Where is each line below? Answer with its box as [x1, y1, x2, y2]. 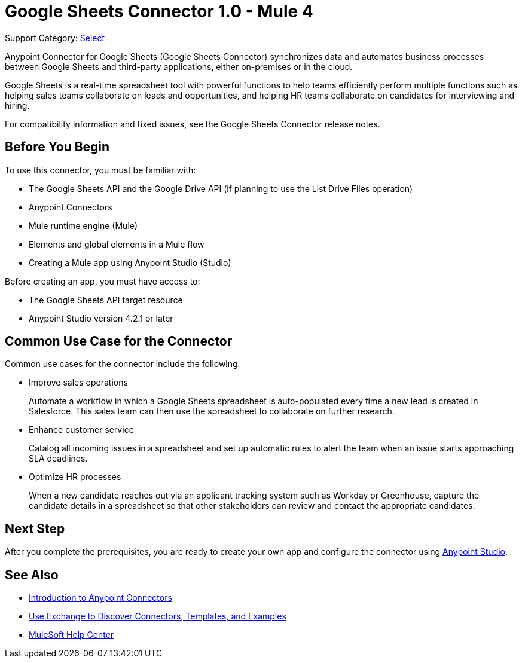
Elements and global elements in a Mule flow [29, 239, 204, 249]
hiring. [5, 100, 30, 111]
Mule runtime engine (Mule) [29, 220, 138, 231]
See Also [5, 567, 59, 582]
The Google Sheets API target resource [29, 294, 183, 305]
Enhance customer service [29, 424, 134, 435]
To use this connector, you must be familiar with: [5, 164, 196, 175]
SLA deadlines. [29, 453, 88, 464]
